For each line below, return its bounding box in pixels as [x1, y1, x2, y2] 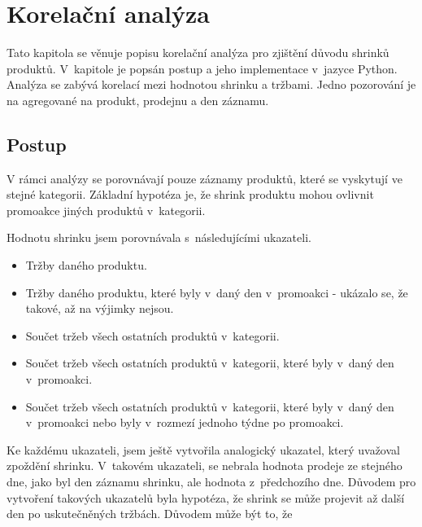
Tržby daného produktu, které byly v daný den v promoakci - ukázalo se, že [25, 283, 408, 301]
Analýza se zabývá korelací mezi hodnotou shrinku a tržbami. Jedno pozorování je [7, 76, 416, 93]
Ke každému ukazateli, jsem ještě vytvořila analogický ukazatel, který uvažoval [7, 441, 400, 458]
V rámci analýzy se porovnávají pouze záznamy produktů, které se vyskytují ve [7, 169, 402, 187]
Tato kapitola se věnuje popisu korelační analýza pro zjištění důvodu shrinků [7, 44, 389, 61]
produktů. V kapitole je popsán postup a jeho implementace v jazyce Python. [7, 59, 398, 77]
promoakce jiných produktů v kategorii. [7, 201, 206, 218]
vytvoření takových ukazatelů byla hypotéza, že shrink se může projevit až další [7, 489, 405, 506]
